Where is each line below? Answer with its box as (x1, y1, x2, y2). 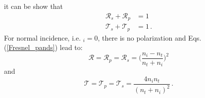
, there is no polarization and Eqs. (98, 32, 202, 43)
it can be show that (4, 1, 63, 11)
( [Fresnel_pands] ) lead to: (4, 42, 83, 52)
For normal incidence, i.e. (4, 32, 81, 43)
